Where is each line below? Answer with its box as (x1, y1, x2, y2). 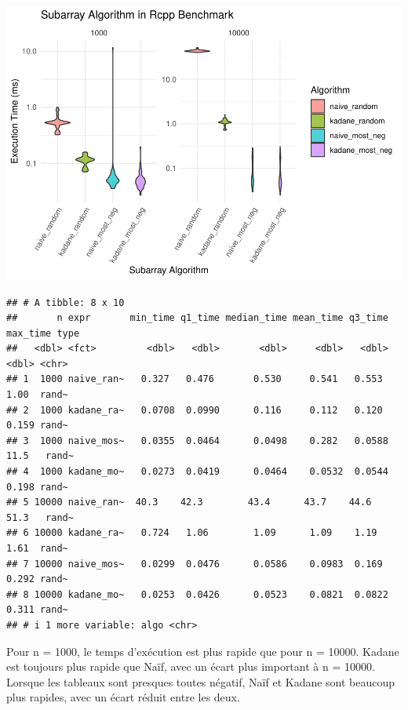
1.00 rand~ (6, 389, 68, 401)
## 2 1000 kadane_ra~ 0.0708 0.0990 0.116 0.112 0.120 (6, 404, 383, 416)
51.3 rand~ (6, 512, 74, 523)
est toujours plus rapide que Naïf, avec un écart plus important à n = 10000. (6, 658, 375, 675)
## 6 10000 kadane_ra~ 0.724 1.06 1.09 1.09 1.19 (6, 527, 377, 539)
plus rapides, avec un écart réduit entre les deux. (6, 689, 240, 705)
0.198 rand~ (6, 481, 68, 493)
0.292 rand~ (6, 573, 68, 585)
